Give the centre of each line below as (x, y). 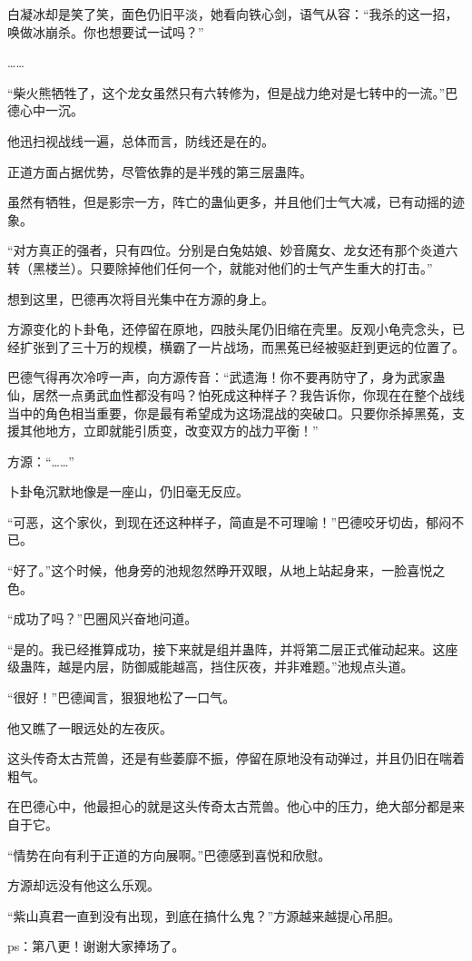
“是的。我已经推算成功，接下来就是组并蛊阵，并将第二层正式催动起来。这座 (233, 648)
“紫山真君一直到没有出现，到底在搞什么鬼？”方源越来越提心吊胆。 (204, 915)
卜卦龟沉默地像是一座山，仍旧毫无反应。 (128, 491)
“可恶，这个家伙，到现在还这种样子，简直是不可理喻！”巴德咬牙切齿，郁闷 (230, 521)
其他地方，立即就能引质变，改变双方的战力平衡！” (169, 431)
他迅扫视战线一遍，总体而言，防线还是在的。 (141, 140)
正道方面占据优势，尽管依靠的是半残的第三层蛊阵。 (160, 171)
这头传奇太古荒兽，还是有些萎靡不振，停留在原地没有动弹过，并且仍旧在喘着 (236, 758)
